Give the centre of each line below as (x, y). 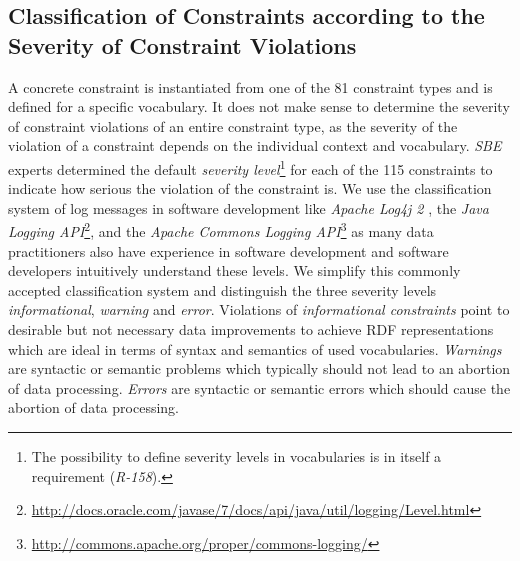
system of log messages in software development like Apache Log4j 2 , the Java (248, 207)
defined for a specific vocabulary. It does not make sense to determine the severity (259, 106)
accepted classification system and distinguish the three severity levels (222, 289)
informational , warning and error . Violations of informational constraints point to (259, 309)
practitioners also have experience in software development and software (228, 250)
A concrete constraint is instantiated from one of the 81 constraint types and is (250, 86)
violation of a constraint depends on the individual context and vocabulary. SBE (255, 145)
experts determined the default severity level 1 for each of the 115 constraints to (250, 167)
